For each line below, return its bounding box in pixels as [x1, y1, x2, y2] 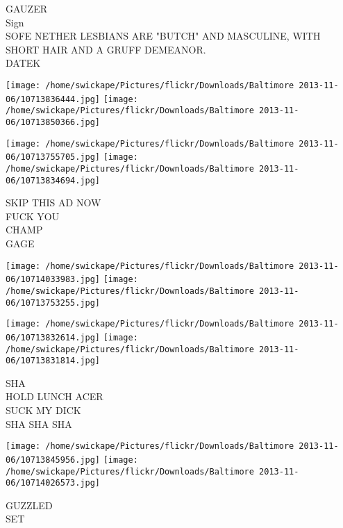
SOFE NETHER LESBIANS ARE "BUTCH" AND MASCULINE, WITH [6, 28, 321, 43]
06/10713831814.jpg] [6, 356, 101, 366]
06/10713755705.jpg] [6, 152, 101, 163]
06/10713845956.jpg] [6, 454, 101, 465]
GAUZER [6, 1, 47, 15]
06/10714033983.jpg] [6, 274, 101, 285]
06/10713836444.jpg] [6, 94, 101, 104]
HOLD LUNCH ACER [6, 389, 103, 404]
